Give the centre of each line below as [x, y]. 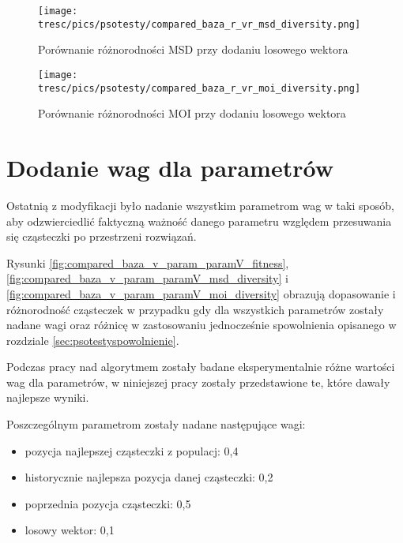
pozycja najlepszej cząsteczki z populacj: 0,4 [132, 450]
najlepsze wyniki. [48, 397]
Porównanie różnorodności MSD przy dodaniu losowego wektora [193, 49]
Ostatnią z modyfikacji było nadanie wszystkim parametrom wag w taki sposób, [200, 205]
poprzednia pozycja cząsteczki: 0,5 [108, 503]
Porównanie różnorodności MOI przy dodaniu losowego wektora [192, 113]
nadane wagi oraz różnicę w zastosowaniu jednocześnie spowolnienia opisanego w [201, 325]
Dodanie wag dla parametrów [170, 167]
